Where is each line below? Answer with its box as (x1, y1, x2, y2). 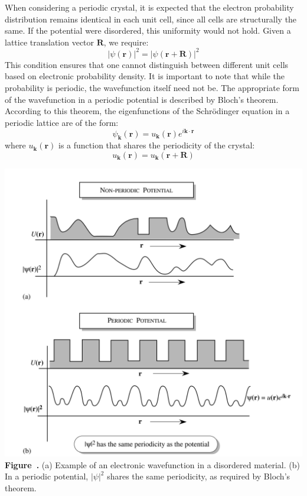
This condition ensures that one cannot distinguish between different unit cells (5, 58, 289, 70)
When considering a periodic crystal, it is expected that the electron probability (5, 1, 294, 13)
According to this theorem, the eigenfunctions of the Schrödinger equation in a (5, 105, 290, 117)
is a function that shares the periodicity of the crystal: (58, 139, 255, 151)
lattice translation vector (5, 35, 94, 48)
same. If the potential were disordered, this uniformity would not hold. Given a (5, 24, 291, 37)
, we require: (103, 35, 149, 48)
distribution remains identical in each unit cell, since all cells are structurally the (5, 12, 297, 25)
